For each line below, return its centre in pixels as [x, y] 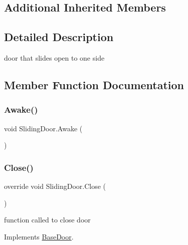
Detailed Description [59, 37]
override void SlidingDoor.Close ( [55, 186]
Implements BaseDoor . [39, 236]
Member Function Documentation [94, 84]
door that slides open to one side [54, 57]
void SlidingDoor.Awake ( [43, 128]
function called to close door [47, 220]
